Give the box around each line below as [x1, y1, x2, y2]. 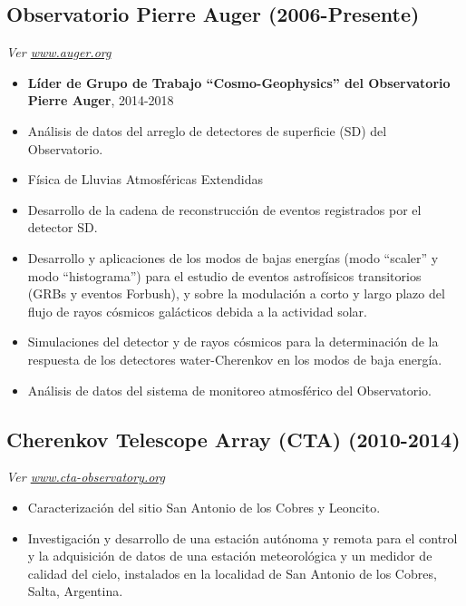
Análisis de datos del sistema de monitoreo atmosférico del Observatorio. [27, 380, 432, 399]
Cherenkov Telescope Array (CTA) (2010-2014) [6, 425, 461, 453]
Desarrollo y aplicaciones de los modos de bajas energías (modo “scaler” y [27, 248, 439, 267]
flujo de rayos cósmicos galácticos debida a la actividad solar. [27, 301, 367, 320]
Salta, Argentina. [27, 582, 123, 601]
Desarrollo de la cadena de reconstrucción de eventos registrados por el [27, 200, 422, 219]
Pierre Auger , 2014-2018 [27, 91, 174, 110]
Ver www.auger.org [6, 43, 112, 62]
